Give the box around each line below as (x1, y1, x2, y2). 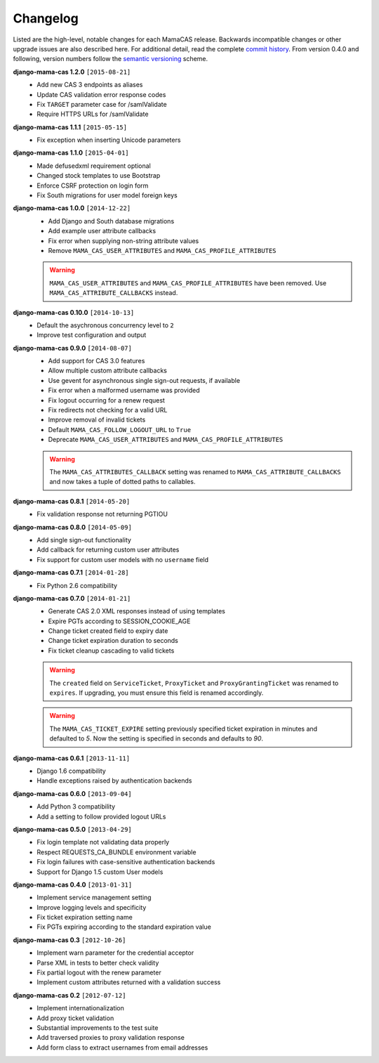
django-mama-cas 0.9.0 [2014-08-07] (13, 344, 133, 352)
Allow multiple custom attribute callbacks (48, 366, 168, 375)
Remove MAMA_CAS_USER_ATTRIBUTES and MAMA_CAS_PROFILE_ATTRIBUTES (48, 246, 277, 254)
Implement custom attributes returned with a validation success (36, 978, 221, 986)
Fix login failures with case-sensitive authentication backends (36, 858, 215, 866)
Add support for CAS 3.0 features (48, 357, 145, 365)
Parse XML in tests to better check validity (36, 958, 159, 967)
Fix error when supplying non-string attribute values (48, 236, 199, 245)
